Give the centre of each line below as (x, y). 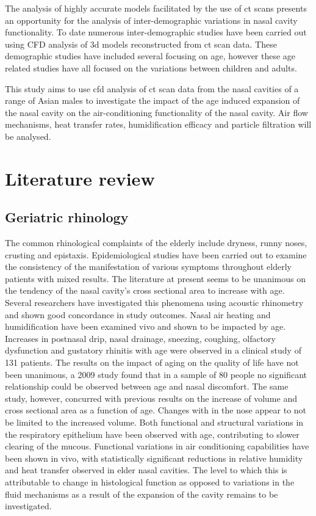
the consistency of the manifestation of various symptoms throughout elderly (148, 267)
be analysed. (28, 136)
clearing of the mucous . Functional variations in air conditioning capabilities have (157, 446)
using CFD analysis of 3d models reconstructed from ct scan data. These (141, 44)
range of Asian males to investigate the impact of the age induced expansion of (153, 100)
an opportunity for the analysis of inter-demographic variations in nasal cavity (151, 20)
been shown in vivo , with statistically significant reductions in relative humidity (154, 458)
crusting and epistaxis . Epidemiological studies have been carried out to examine (156, 254)
